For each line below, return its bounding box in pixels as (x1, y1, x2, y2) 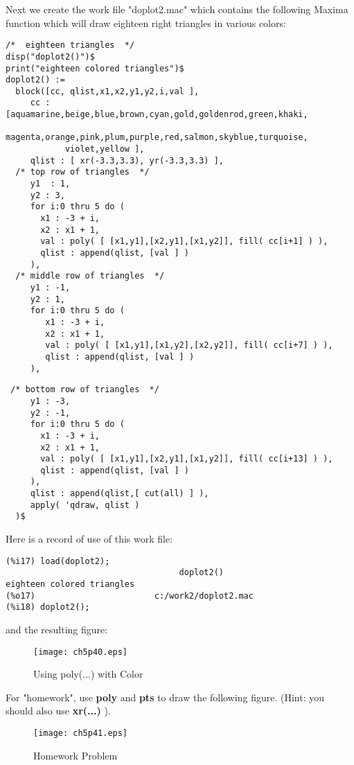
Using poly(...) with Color (33, 667, 143, 681)
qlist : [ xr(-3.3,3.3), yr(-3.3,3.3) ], (30, 155, 224, 166)
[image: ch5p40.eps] (33, 647, 128, 657)
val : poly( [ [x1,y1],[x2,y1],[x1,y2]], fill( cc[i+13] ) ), (40, 454, 333, 464)
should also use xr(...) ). (6, 703, 111, 718)
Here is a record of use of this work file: (6, 531, 173, 546)
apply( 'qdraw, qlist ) (30, 500, 140, 510)
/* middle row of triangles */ (15, 271, 165, 281)
